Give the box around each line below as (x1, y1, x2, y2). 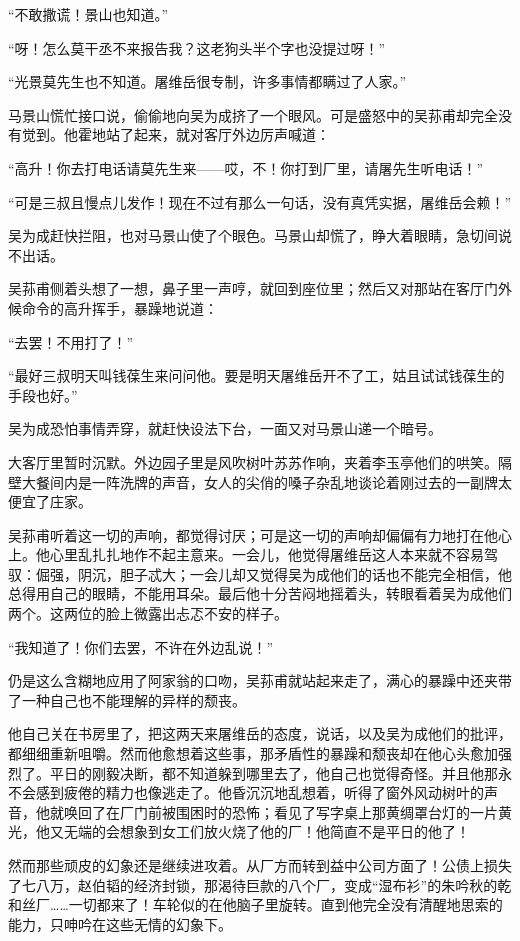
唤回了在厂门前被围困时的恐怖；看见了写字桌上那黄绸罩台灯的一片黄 (63, 801, 512, 822)
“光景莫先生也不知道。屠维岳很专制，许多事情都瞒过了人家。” (8, 71, 407, 92)
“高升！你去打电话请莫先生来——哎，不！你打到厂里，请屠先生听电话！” (8, 157, 484, 178)
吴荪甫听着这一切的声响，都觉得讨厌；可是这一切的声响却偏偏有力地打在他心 (8, 524, 512, 545)
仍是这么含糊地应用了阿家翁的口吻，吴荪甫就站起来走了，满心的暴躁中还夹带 (8, 670, 512, 691)
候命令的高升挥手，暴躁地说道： (8, 297, 218, 318)
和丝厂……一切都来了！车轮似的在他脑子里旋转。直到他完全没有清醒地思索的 (8, 894, 503, 915)
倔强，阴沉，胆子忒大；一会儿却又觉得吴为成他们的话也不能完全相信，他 (35, 563, 512, 584)
